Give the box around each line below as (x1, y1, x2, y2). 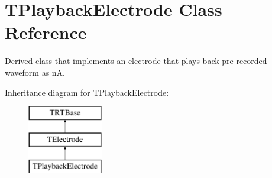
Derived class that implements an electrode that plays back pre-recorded (5, 54, 267, 67)
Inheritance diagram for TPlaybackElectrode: (5, 86, 169, 98)
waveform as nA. (5, 66, 65, 78)
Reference (5, 20, 87, 44)
